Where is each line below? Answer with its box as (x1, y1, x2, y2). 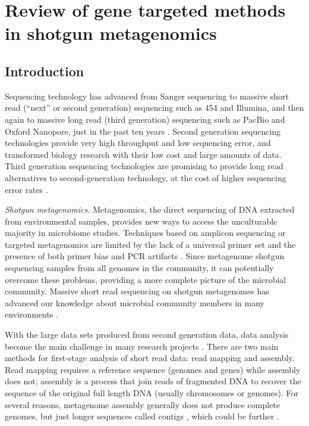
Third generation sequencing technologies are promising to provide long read (5, 160, 283, 172)
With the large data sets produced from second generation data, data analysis (5, 328, 289, 341)
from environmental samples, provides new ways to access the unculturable (5, 214, 278, 227)
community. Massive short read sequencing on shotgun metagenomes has (5, 285, 269, 297)
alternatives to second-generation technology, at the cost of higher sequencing (5, 171, 286, 184)
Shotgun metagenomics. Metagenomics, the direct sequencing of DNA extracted (5, 203, 295, 216)
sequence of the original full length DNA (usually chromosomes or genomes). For (5, 387, 299, 399)
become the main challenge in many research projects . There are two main (5, 340, 279, 352)
